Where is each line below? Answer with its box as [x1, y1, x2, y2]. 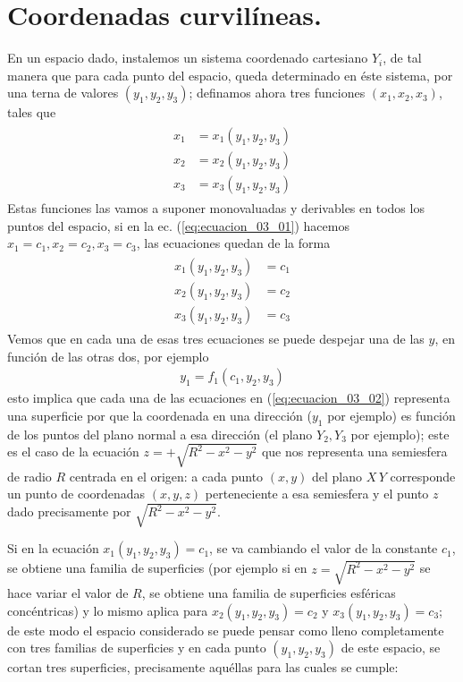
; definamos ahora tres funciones [189, 83, 366, 102]
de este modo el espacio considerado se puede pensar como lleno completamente [7, 620, 444, 639]
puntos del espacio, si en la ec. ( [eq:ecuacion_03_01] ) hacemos [7, 216, 349, 234]
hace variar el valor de [7, 583, 129, 601]
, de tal [383, 48, 422, 67]
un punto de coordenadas [7, 484, 146, 503]
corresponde [390, 466, 456, 485]
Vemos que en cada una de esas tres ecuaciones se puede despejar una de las [7, 328, 425, 347]
